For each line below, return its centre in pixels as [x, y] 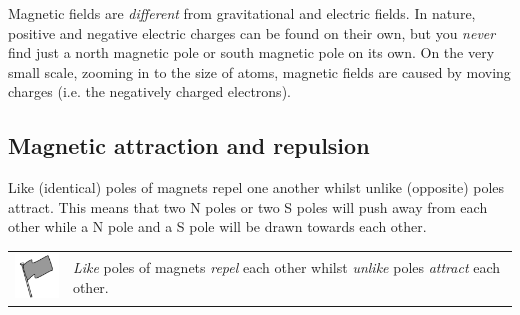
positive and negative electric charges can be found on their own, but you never [252, 32]
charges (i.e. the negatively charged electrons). [149, 91]
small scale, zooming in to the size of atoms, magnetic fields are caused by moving [259, 71]
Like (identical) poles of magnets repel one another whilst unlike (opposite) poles [256, 187]
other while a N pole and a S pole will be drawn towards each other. [217, 226]
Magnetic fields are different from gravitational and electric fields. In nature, [242, 13]
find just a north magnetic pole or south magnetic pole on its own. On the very [251, 52]
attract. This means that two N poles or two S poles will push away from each [248, 206]
